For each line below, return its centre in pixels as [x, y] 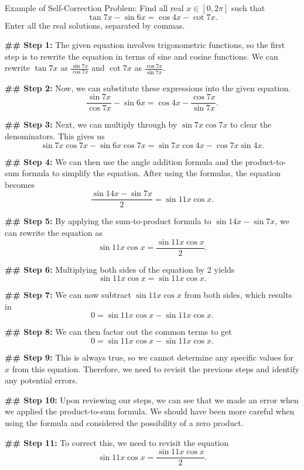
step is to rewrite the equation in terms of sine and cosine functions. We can [141, 56]
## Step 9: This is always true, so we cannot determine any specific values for [149, 357]
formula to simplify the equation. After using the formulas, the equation [151, 173]
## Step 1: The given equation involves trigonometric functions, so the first [145, 45]
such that [248, 8]
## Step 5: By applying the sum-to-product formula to [108, 221]
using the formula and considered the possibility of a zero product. [124, 422]
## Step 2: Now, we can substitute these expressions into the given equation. [148, 88]
